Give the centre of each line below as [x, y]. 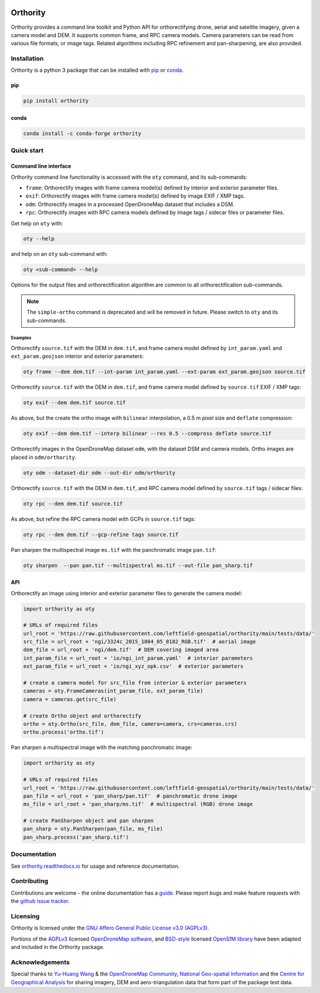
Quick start [27, 151]
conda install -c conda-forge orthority [82, 133]
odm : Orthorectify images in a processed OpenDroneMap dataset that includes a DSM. [130, 204]
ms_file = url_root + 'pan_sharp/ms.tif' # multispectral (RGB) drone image [138, 804]
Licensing [25, 916]
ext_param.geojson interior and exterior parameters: [77, 356]
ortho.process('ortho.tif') [64, 732]
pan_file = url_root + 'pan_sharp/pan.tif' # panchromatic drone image [130, 796]
